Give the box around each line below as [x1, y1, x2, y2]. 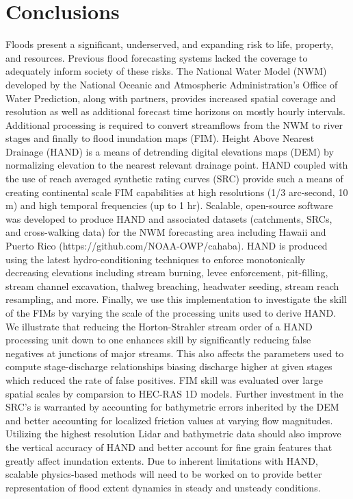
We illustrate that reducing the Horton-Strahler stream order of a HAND [5, 319, 313, 333]
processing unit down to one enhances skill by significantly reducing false [5, 332, 311, 347]
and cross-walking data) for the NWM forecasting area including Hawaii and [5, 225, 326, 239]
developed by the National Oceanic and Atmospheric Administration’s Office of [5, 77, 338, 91]
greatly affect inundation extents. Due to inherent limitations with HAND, [5, 453, 318, 467]
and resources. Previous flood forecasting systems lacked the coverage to [5, 50, 308, 64]
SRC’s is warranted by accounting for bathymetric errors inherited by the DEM [5, 400, 339, 414]
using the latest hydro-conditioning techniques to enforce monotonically [5, 252, 306, 266]
